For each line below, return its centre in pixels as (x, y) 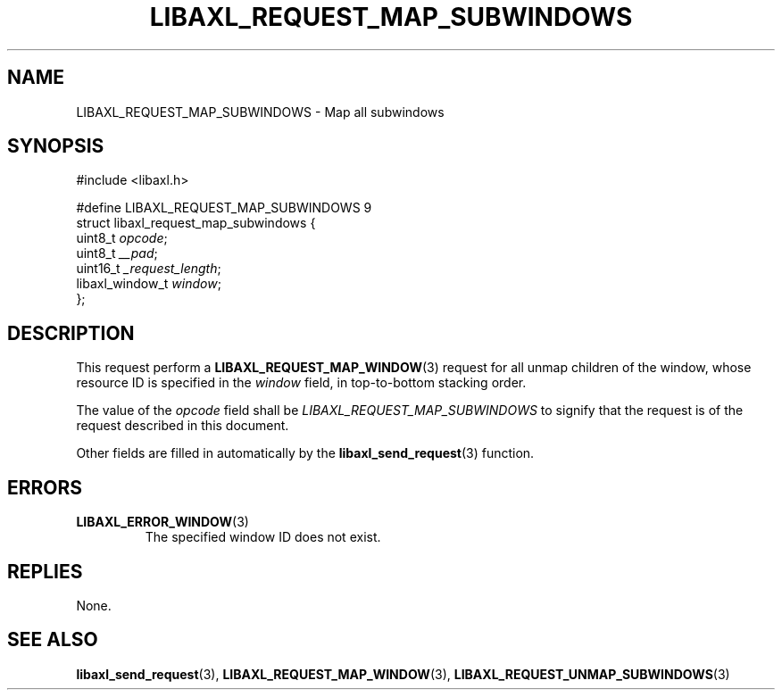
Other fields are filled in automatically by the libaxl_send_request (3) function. (305, 453)
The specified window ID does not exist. (263, 537)
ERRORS (45, 487)
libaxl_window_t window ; (149, 284)
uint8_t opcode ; (122, 238)
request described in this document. (183, 426)
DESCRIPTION (71, 333)
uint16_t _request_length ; (149, 269)
